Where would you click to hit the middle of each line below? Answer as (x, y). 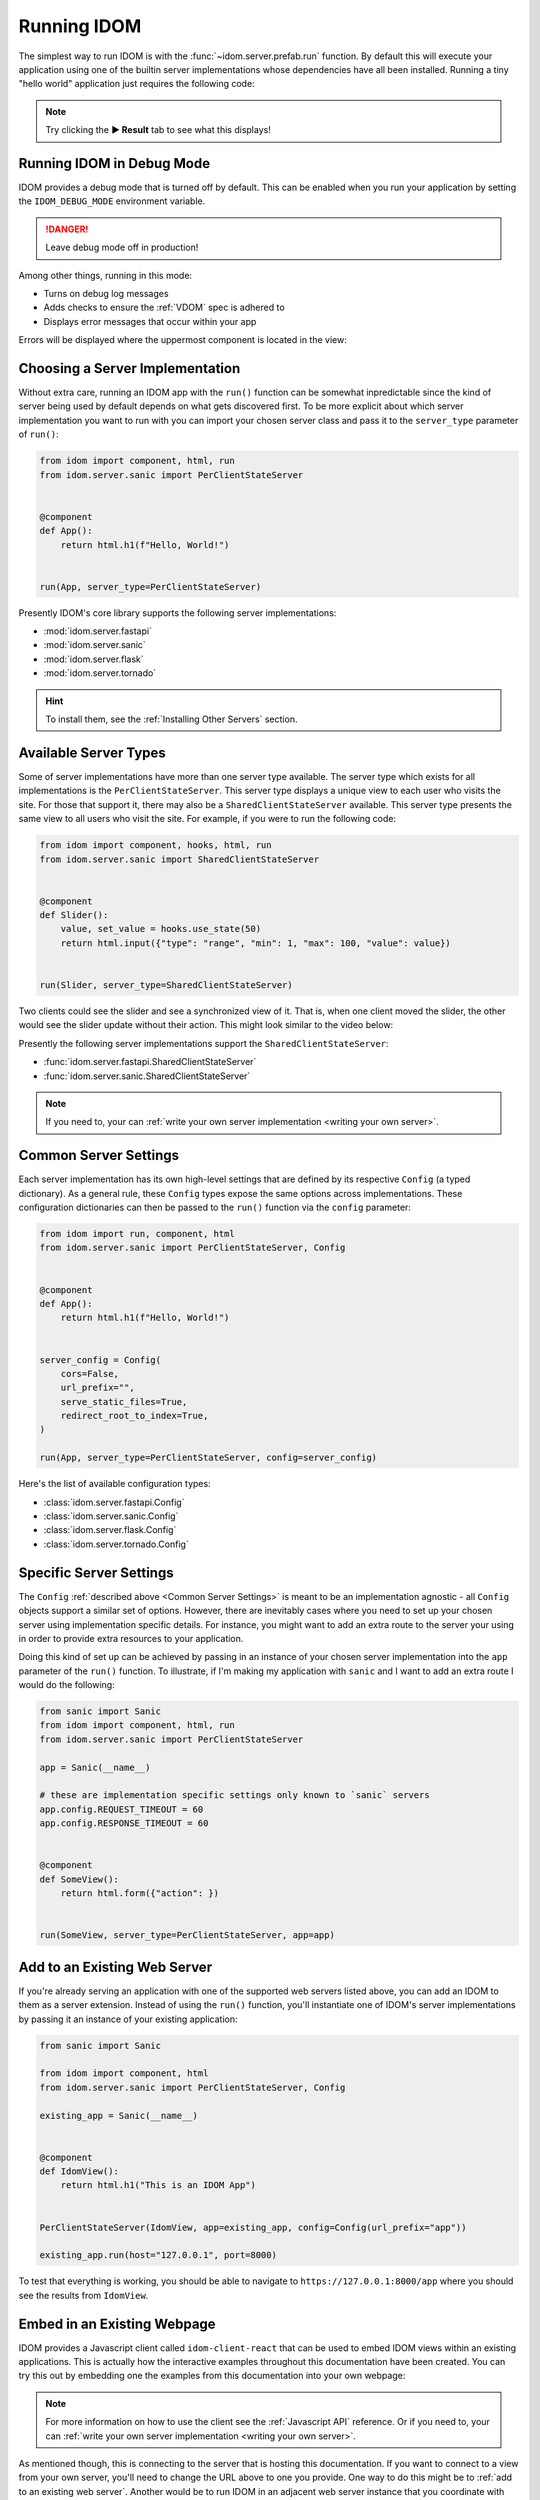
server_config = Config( (100, 1359)
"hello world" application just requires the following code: (136, 84)
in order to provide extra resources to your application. (131, 1638)
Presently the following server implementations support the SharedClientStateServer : (203, 1043)
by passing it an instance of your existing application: (128, 2019)
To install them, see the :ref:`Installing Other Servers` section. (171, 719)
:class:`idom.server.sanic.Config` (111, 1516)
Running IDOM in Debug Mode (114, 163)
